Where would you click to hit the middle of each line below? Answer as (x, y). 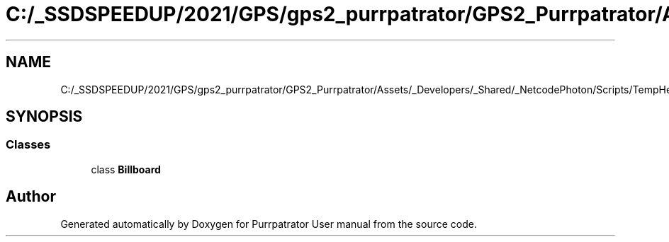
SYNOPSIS (44, 117)
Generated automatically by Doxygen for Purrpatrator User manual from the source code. (269, 224)
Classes (28, 145)
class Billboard (126, 169)
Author (31, 197)
